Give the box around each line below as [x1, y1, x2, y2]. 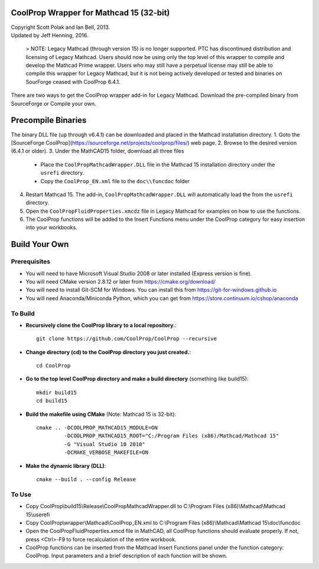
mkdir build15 [36, 389, 77, 396]
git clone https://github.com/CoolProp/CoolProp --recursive [36, 336, 217, 342]
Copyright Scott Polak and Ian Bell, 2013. [11, 24, 110, 31]
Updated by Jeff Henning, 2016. [11, 31, 89, 38]
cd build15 [36, 398, 68, 404]
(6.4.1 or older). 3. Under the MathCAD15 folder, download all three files [11, 148, 184, 155]
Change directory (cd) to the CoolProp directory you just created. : [25, 349, 191, 356]
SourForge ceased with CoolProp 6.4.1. [25, 78, 121, 85]
